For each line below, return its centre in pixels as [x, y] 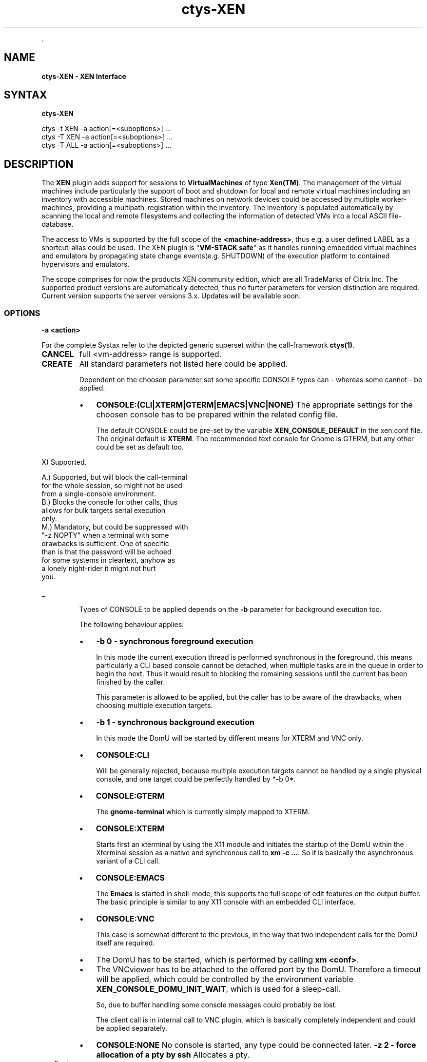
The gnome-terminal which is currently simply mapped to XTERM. [203, 812]
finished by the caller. [131, 682]
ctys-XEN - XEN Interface [84, 76]
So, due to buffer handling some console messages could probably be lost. [217, 1005]
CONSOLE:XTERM [130, 829]
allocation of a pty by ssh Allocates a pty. [173, 1055]
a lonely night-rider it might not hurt [99, 569]
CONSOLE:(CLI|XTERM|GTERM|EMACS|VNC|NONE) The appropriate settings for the [254, 405]
